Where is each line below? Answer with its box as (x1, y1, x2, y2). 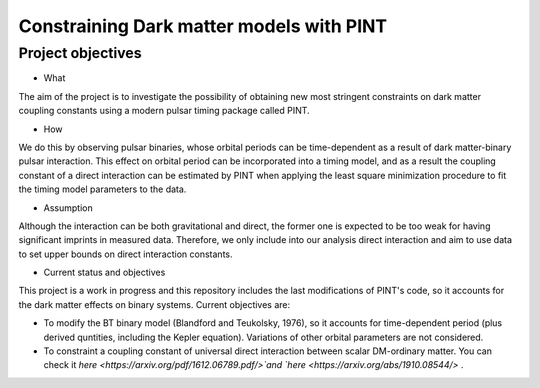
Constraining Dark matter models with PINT (18, 15, 388, 37)
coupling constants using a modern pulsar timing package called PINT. (18, 105, 310, 117)
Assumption (43, 201, 94, 214)
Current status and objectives (43, 266, 166, 279)
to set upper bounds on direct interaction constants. (18, 248, 234, 260)
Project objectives (18, 44, 142, 62)
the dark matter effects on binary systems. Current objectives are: (18, 298, 291, 310)
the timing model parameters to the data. (18, 183, 187, 195)
